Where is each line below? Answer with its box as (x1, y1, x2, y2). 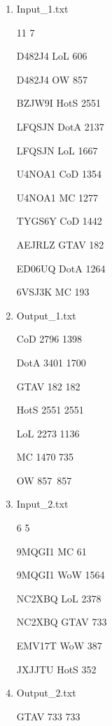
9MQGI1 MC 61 (16, 543, 87, 558)
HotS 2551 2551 (16, 402, 84, 417)
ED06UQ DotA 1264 (16, 260, 106, 275)
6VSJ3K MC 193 (16, 284, 90, 299)
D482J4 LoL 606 (16, 48, 87, 63)
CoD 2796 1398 (16, 331, 82, 346)
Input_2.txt (16, 496, 69, 511)
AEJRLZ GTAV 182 (16, 237, 104, 251)
